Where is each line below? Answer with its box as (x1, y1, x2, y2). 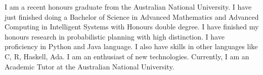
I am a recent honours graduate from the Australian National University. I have (5, 2, 252, 12)
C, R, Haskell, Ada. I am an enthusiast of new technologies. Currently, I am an (5, 51, 249, 61)
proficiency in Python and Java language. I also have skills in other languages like (5, 41, 258, 52)
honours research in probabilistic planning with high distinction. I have (5, 31, 225, 42)
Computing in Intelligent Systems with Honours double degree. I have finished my (5, 21, 259, 32)
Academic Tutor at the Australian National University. (5, 61, 174, 71)
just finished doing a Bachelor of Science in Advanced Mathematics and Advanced (5, 11, 259, 22)
